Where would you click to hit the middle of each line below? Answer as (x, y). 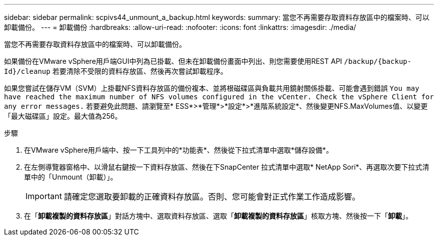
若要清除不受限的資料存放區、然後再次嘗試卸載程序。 (140, 71)
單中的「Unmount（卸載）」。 (71, 177)
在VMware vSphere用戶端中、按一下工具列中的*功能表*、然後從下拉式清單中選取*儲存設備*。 (178, 150)
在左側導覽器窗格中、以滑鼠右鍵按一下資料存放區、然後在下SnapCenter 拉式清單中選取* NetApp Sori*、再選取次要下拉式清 (227, 167)
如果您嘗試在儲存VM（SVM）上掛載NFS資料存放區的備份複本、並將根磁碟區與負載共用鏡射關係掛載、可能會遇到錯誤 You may (212, 88)
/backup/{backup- (378, 61)
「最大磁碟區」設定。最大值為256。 (63, 116)
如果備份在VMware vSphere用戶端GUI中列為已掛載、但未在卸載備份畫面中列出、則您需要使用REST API (173, 61)
